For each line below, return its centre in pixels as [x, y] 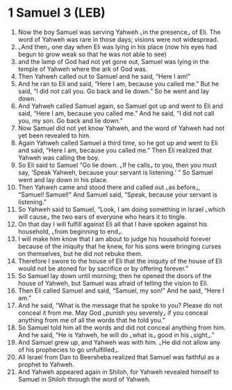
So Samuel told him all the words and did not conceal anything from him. [122, 327]
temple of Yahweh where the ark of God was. [83, 69]
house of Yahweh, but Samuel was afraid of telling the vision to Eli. [113, 283]
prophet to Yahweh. [46, 364]
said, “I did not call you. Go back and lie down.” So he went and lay [114, 91]
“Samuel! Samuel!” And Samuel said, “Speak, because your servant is [118, 194]
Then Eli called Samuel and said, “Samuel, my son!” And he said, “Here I [121, 291]
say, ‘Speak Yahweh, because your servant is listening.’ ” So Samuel [115, 172]
